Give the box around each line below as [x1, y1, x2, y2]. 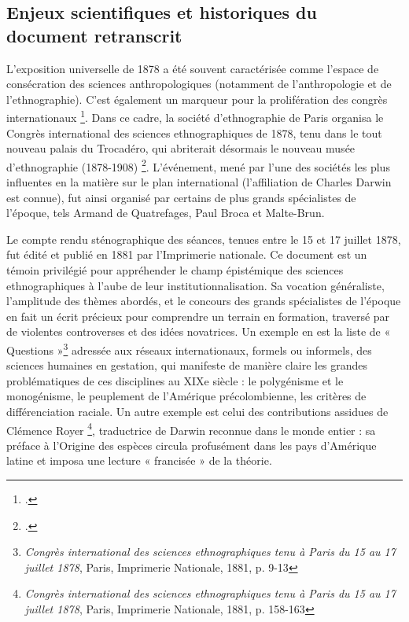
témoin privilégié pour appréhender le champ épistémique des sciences [6, 262, 344, 278]
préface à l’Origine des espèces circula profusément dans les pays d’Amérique [6, 436, 377, 453]
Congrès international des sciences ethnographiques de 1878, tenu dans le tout [6, 124, 382, 141]
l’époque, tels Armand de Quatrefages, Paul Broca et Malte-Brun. [6, 204, 325, 221]
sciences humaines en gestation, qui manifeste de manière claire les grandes [6, 357, 368, 374]
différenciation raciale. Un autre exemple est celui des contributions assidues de [6, 403, 389, 420]
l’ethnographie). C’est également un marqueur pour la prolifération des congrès [6, 90, 388, 107]
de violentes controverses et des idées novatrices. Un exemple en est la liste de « [6, 323, 391, 340]
